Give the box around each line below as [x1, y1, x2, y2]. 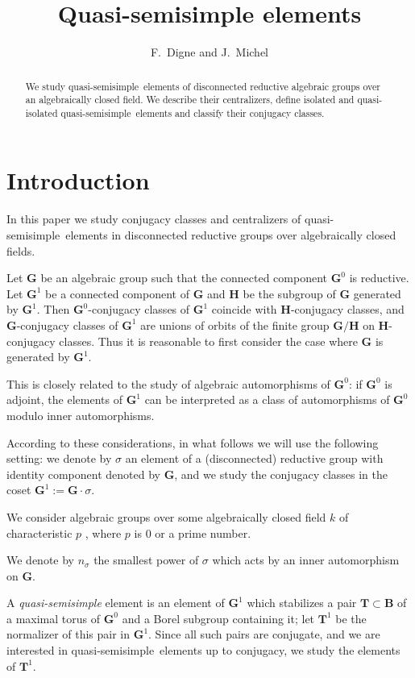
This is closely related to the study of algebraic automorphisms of [6, 375, 330, 392]
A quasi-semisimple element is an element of [6, 594, 225, 611]
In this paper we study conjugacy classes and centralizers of [6, 210, 301, 227]
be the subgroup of [243, 285, 336, 302]
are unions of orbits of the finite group [140, 316, 330, 333]
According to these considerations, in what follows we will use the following [6, 434, 379, 451]
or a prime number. [155, 524, 251, 541]
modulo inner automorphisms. [6, 406, 155, 423]
